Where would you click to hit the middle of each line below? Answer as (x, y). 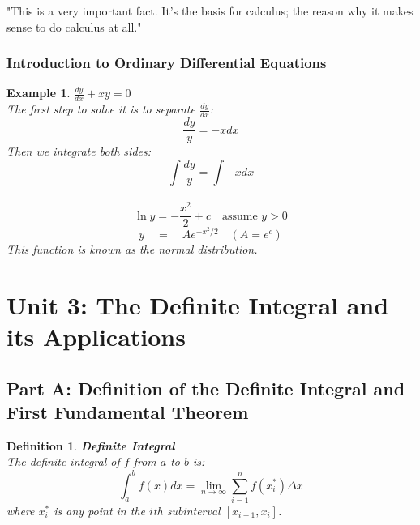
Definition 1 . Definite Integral (91, 445)
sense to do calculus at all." (74, 26)
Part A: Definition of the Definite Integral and (206, 388)
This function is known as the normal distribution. (132, 249)
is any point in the (99, 510)
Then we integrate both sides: (79, 151)
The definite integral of (63, 461)
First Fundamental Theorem (128, 412)
